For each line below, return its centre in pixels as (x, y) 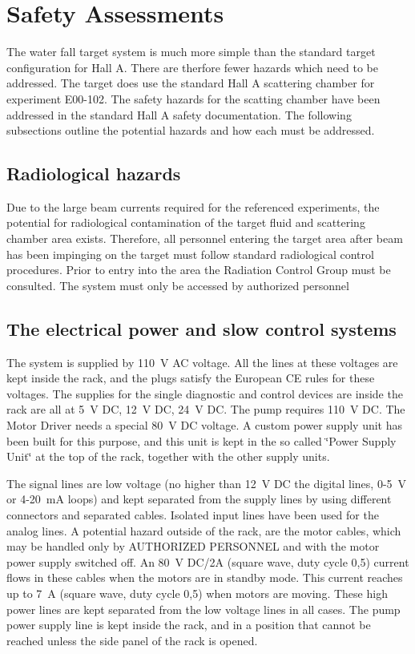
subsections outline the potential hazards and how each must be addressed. (191, 130)
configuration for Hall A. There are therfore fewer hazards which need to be (192, 67)
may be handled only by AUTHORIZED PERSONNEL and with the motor (193, 546)
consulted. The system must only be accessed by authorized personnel (178, 285)
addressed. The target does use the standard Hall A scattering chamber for (191, 83)
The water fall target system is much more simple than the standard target (191, 52)
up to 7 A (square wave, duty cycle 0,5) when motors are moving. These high (197, 593)
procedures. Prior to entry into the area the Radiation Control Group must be (199, 270)
